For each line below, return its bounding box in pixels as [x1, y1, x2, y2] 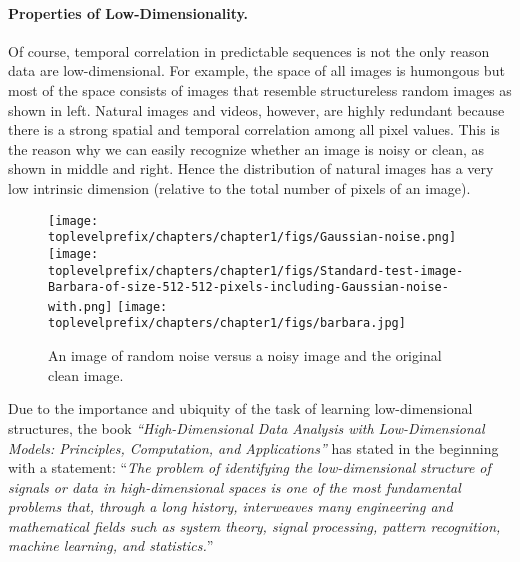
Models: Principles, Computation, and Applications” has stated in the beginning [8, 437, 499, 458]
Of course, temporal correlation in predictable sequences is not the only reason [8, 40, 490, 61]
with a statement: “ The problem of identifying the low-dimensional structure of [8, 457, 491, 478]
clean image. [48, 364, 124, 385]
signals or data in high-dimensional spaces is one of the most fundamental [8, 476, 461, 497]
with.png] [48, 299, 113, 314]
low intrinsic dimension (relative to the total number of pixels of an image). [8, 177, 471, 198]
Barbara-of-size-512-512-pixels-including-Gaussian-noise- [48, 280, 449, 295]
